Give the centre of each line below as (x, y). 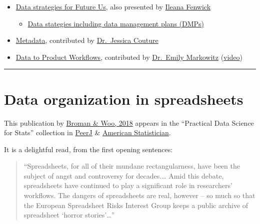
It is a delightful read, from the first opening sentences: (88, 149)
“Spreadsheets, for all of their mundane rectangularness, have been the (132, 166)
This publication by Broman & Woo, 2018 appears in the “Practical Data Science (129, 122)
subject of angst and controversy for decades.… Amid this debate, (124, 175)
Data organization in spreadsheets (124, 99)
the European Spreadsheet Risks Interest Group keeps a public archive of (136, 205)
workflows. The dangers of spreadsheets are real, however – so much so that (139, 195)
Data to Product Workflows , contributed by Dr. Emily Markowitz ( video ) (129, 57)
